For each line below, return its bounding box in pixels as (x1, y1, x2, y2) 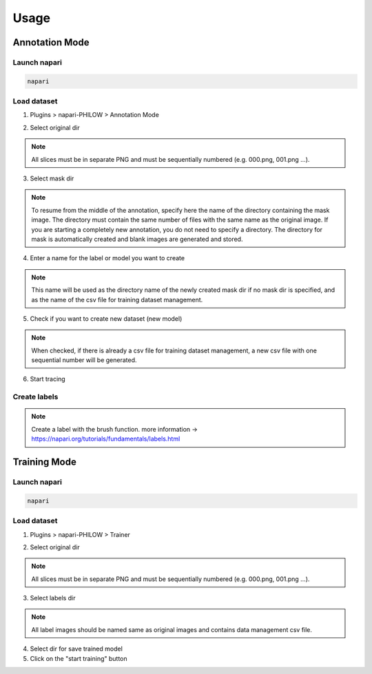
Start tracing (30, 375, 65, 383)
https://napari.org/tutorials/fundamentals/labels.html (31, 434, 180, 443)
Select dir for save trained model (30, 644, 123, 653)
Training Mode (12, 456, 77, 468)
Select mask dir (30, 174, 74, 182)
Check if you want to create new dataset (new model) (30, 314, 183, 323)
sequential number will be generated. (31, 356, 137, 364)
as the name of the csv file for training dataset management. (31, 295, 203, 304)
